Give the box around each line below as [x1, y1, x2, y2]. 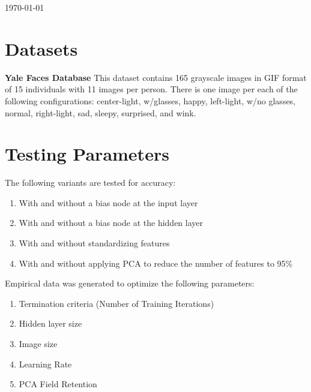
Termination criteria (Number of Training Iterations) [19, 297, 214, 309]
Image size [19, 337, 58, 349]
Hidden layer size [19, 317, 82, 330]
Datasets [5, 36, 78, 61]
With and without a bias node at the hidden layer [19, 216, 204, 229]
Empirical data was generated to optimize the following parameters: [5, 277, 255, 290]
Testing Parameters [5, 141, 169, 166]
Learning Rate [19, 357, 72, 370]
